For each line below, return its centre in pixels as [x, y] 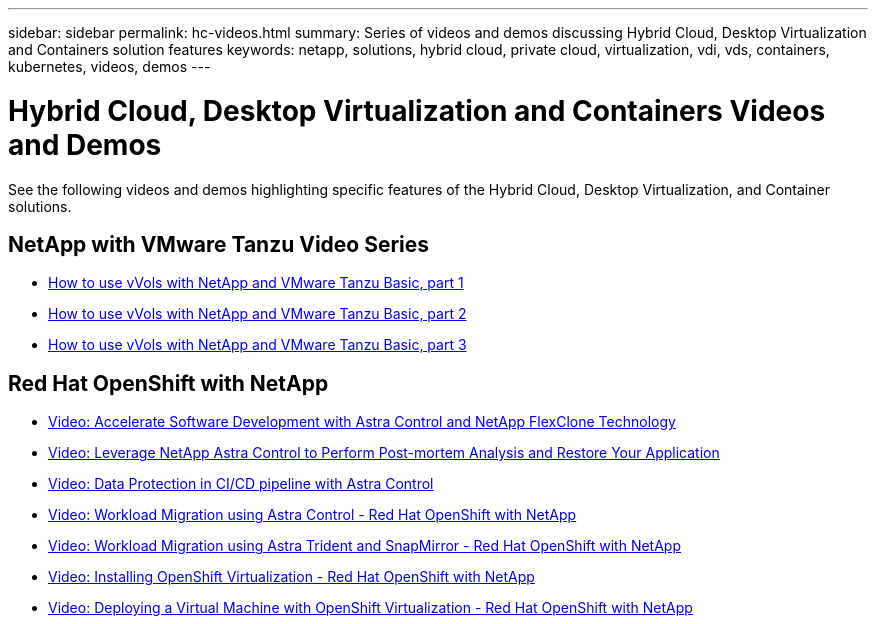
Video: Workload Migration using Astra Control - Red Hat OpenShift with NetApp [312, 515]
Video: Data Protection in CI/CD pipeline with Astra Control [241, 484]
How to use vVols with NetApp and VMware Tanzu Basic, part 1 [256, 283]
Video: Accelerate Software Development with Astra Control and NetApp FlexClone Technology [362, 422]
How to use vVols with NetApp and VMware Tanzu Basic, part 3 [257, 345]
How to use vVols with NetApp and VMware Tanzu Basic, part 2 [257, 314]
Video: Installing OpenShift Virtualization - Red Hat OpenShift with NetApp [291, 577]
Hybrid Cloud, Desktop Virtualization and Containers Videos [417, 110]
